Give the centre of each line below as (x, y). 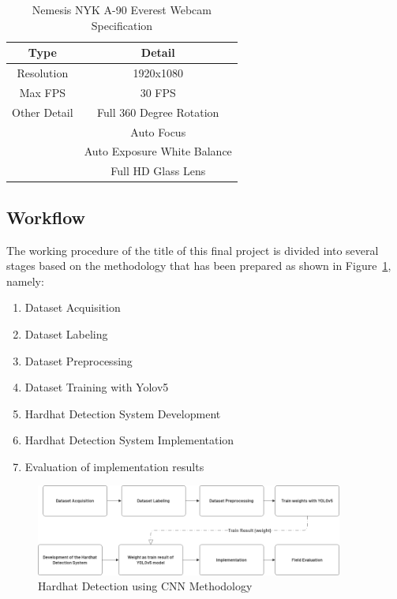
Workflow (46, 217)
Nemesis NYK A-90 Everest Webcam (122, 9)
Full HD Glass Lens (158, 171)
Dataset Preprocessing (79, 360)
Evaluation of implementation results (114, 466)
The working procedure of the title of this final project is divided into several (193, 250)
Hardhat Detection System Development (123, 413)
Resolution (43, 73)
